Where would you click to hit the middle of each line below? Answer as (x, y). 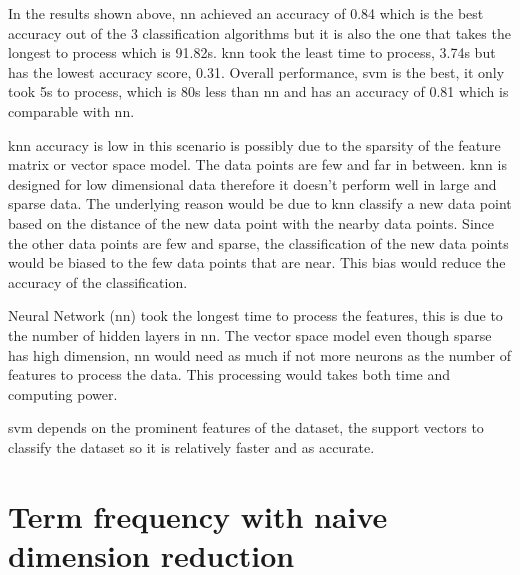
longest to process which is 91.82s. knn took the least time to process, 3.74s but (252, 52)
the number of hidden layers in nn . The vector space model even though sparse (250, 334)
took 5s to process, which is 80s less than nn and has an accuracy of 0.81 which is (258, 91)
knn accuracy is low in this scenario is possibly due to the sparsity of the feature (254, 144)
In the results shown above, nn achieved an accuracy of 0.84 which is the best (246, 13)
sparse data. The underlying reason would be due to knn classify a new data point (260, 203)
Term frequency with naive (198, 515)
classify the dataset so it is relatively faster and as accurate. (191, 446)
